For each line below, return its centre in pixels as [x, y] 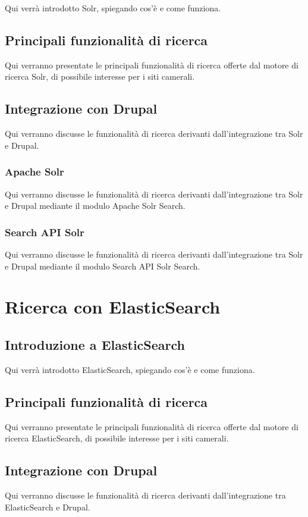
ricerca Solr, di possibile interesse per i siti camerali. [100, 76]
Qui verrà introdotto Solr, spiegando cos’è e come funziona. [113, 8]
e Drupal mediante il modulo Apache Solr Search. [95, 206]
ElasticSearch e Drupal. [48, 507]
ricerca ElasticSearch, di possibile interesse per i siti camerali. [117, 438]
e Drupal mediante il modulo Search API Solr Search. [103, 266]
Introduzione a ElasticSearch [95, 344]
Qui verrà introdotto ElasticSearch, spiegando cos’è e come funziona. [130, 369]
